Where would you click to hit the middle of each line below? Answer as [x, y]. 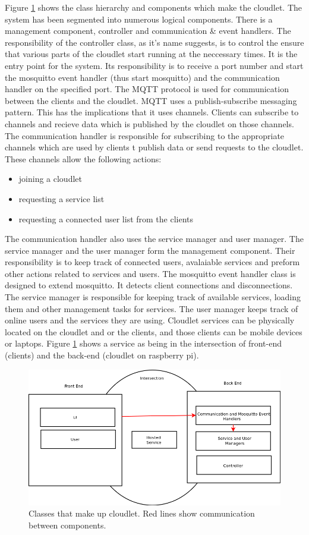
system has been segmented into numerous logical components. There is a [139, 19]
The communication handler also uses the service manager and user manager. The [154, 239]
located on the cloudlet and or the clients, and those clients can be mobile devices [154, 331]
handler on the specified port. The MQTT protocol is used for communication [147, 89]
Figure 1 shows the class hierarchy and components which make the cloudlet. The [153, 7]
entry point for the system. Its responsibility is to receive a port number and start [154, 65]
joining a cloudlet [50, 179]
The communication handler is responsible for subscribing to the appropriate [145, 135]
